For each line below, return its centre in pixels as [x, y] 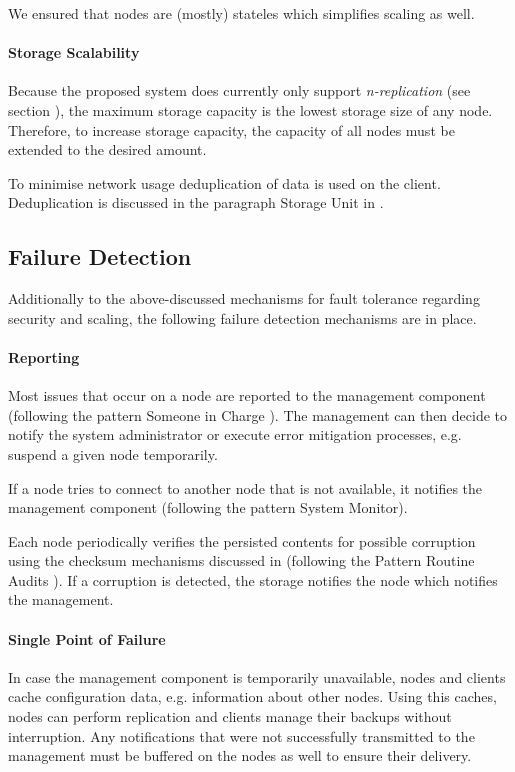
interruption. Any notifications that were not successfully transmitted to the [241, 735]
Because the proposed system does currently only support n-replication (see [239, 90]
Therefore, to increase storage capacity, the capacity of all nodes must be [231, 129]
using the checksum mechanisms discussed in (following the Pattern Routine [241, 560]
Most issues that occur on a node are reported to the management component [247, 395]
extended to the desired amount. [107, 149]
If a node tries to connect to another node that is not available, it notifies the [245, 487]
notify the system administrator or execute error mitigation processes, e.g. [235, 434]
